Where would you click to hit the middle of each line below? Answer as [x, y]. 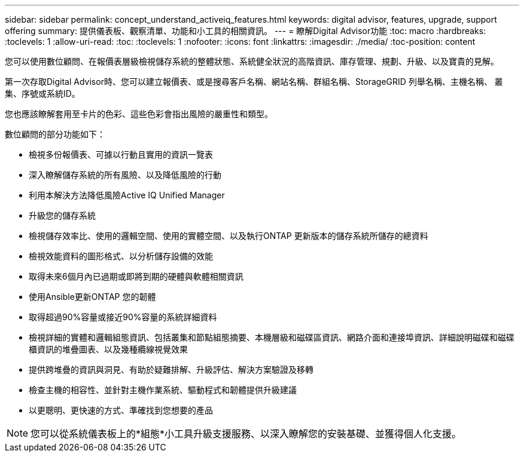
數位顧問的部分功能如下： [55, 134]
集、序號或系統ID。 [42, 93]
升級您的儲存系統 [62, 215]
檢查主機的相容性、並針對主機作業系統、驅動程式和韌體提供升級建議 [163, 390]
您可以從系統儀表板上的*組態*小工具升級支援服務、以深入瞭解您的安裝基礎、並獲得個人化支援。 [246, 434]
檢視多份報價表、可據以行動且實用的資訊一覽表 [121, 154]
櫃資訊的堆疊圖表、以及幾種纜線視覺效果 [108, 349]
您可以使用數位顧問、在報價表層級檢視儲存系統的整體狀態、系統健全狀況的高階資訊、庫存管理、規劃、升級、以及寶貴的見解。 [252, 61]
